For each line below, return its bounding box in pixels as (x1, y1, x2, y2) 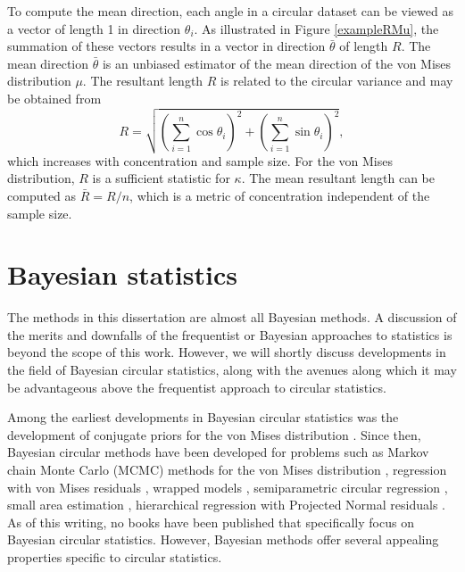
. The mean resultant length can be (241, 169, 435, 187)
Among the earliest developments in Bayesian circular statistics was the (7, 408, 399, 427)
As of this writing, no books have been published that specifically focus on (7, 512, 414, 531)
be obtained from (7, 88, 102, 107)
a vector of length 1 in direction (7, 19, 181, 37)
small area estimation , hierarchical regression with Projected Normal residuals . (7, 495, 445, 514)
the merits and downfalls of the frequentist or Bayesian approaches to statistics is (7, 325, 453, 344)
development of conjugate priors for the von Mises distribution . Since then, (7, 425, 421, 444)
